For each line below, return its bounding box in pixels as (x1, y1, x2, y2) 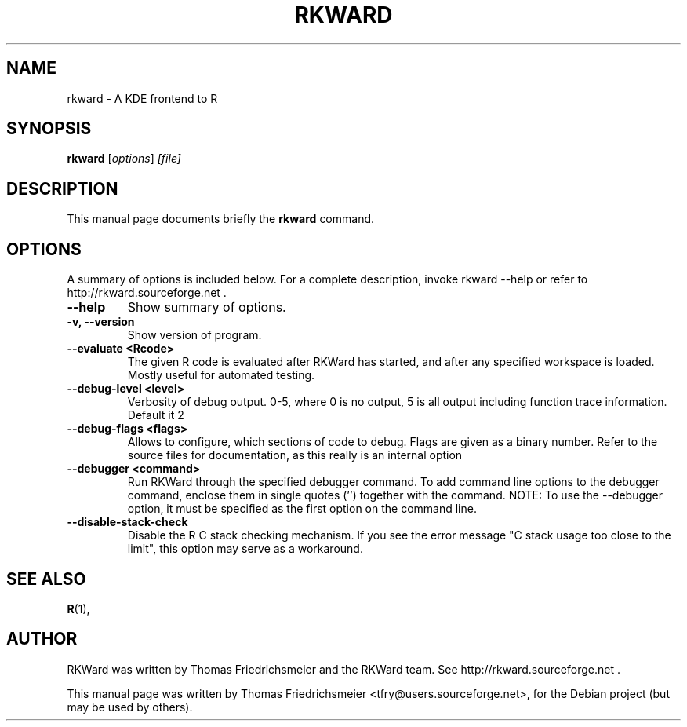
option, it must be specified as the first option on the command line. (127, 502, 477, 516)
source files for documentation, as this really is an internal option (127, 448, 463, 462)
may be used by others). (67, 700, 193, 714)
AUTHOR (6, 629, 78, 649)
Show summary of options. (127, 299, 286, 316)
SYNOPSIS (6, 119, 92, 139)
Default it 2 (127, 408, 184, 422)
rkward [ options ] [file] (67, 152, 181, 166)
